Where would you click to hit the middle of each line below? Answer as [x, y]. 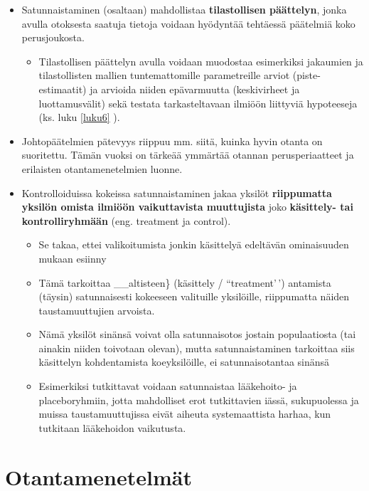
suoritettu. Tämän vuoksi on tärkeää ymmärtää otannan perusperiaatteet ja [188, 155]
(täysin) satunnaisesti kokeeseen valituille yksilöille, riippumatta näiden [194, 296]
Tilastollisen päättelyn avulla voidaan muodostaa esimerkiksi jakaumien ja [201, 61]
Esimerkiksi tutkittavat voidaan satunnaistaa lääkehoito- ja [168, 386]
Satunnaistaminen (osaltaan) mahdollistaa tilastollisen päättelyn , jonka [184, 9]
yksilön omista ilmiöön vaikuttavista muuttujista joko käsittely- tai [187, 207]
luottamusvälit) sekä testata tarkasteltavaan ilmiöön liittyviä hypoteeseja [198, 103]
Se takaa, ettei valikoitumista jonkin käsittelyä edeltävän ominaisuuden [194, 244]
